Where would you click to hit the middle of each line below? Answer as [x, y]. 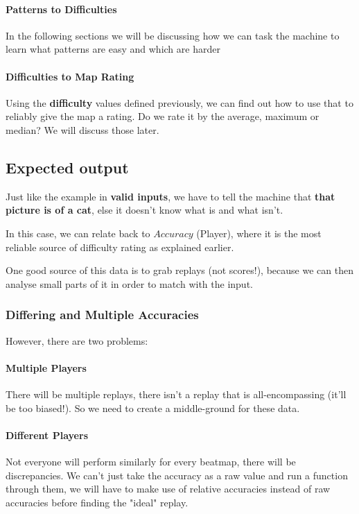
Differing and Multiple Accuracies [102, 315]
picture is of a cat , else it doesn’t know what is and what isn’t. [145, 210]
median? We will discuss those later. [82, 129]
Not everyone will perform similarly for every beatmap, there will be [151, 461]
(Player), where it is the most [259, 233]
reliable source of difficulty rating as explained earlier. [120, 247]
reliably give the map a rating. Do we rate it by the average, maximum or [163, 116]
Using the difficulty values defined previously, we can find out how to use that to [179, 102]
